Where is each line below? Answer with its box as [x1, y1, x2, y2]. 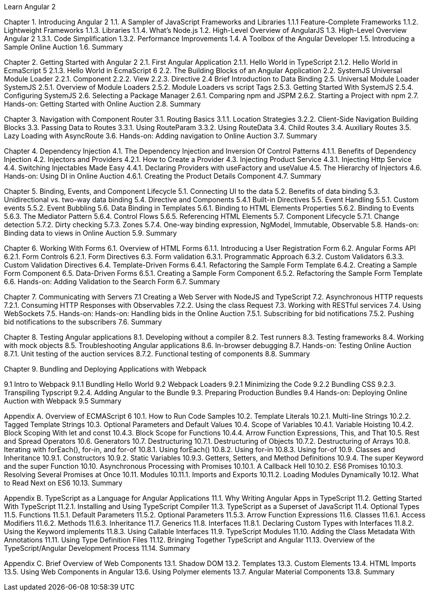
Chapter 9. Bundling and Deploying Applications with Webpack [4, 365, 207, 373]
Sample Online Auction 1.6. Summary [4, 43, 123, 51]
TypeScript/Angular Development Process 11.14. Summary [4, 544, 190, 552]
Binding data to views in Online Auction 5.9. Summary [4, 229, 177, 237]
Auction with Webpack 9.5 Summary [4, 397, 122, 405]
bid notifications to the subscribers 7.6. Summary [4, 318, 162, 326]
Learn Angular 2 [4, 2, 56, 11]
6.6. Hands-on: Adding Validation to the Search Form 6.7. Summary [4, 277, 220, 286]
